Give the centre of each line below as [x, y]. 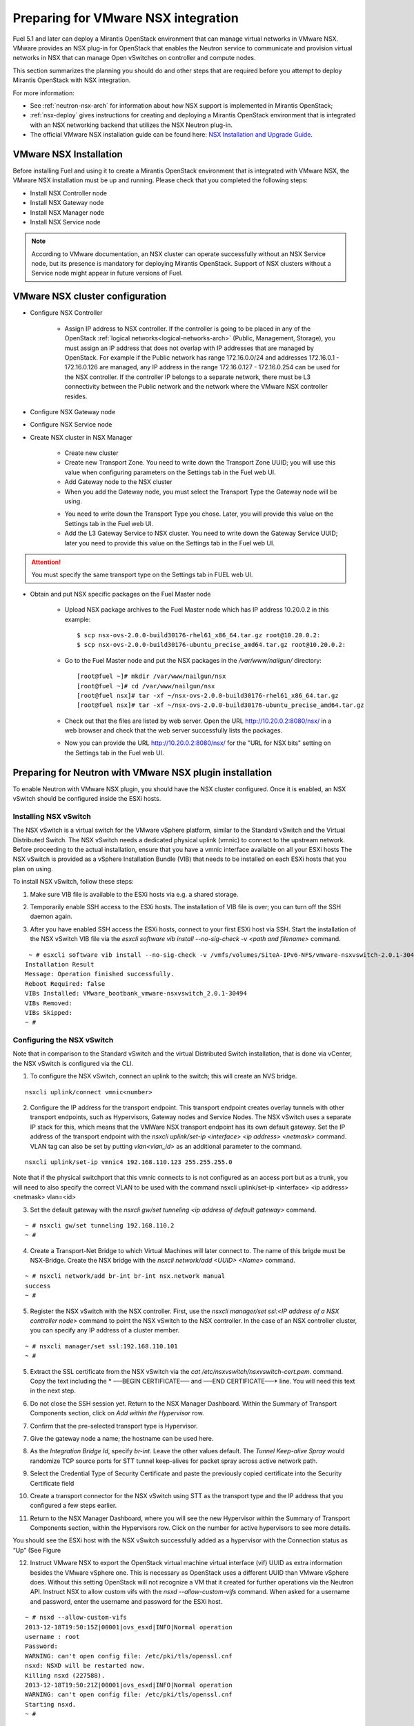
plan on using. [33, 869]
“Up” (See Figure [37, 1550]
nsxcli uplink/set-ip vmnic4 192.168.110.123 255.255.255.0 [129, 1162]
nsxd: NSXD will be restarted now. [85, 1666]
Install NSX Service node [65, 222]
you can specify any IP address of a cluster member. [105, 1330]
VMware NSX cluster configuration [90, 297]
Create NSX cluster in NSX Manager [81, 437]
